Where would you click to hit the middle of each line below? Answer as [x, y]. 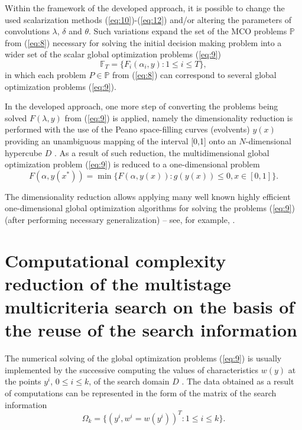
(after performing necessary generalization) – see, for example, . [120, 219]
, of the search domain [129, 381]
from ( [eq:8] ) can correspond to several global [194, 74]
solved [16, 117]
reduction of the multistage [118, 283]
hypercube [24, 152]
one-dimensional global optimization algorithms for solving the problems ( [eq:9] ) [150, 208]
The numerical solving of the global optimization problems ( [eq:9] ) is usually [143, 358]
